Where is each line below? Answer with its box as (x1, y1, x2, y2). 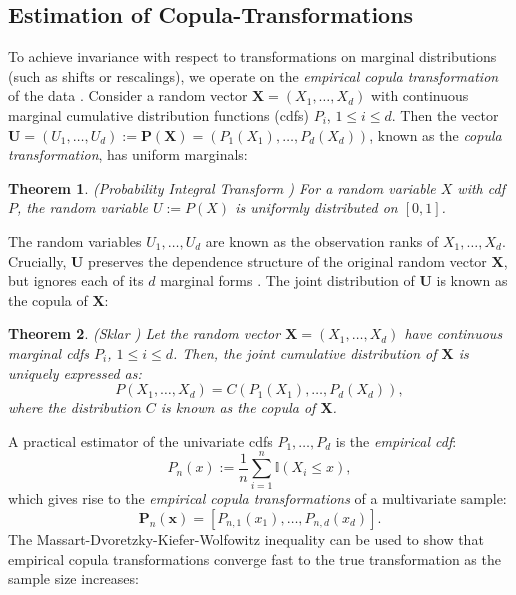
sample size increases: (8, 568, 139, 589)
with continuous (370, 85, 469, 106)
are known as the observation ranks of (205, 230, 439, 251)
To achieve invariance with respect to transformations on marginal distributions (8, 46, 497, 67)
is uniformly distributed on (235, 197, 398, 218)
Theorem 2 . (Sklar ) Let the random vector (8, 323, 281, 344)
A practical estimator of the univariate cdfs (8, 430, 273, 451)
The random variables (8, 230, 142, 251)
